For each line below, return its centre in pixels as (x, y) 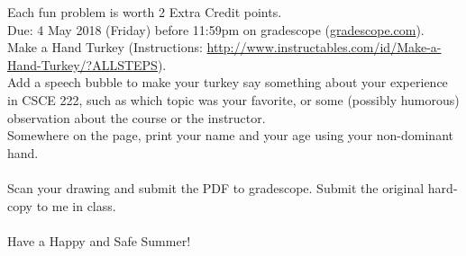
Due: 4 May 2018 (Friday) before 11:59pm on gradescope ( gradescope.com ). (216, 29)
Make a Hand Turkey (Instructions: (105, 47)
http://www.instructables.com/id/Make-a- (324, 47)
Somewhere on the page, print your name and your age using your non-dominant (230, 135)
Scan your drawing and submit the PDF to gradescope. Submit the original (216, 187)
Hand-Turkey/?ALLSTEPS (82, 64)
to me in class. (76, 205)
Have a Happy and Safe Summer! (99, 240)
